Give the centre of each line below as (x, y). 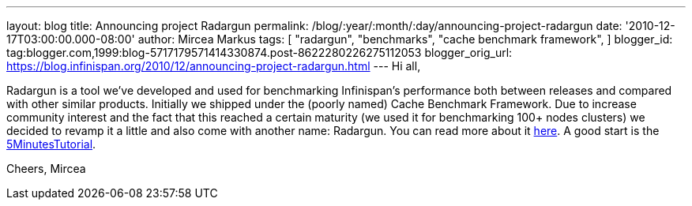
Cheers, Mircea (46, 169)
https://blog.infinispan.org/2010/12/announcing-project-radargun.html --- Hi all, (214, 66)
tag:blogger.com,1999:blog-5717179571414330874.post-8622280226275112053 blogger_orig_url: (259, 52)
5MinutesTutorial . (51, 144)
